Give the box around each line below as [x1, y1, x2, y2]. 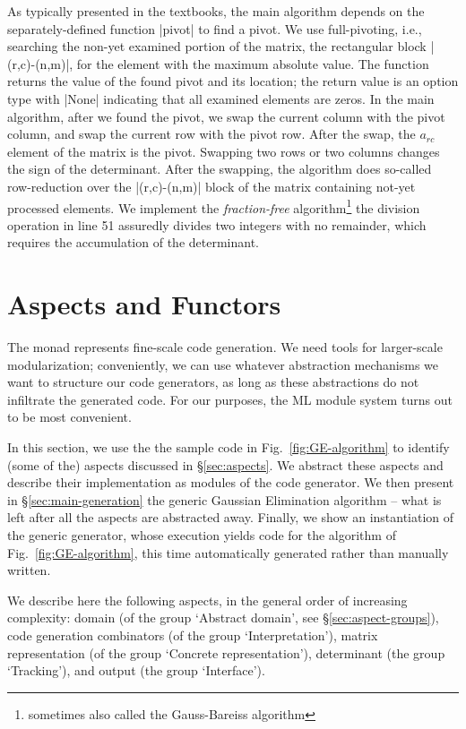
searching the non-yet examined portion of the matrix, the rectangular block [7, 37, 427, 56]
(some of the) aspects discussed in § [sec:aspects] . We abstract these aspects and [7, 455, 444, 474]
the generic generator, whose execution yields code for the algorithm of [7, 526, 396, 545]
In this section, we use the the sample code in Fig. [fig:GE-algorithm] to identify [7, 438, 450, 457]
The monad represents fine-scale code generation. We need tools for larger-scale [7, 338, 443, 356]
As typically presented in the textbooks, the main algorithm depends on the [7, 2, 425, 20]
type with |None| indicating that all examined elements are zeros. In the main [7, 89, 435, 107]
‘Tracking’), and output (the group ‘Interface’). [7, 661, 265, 680]
